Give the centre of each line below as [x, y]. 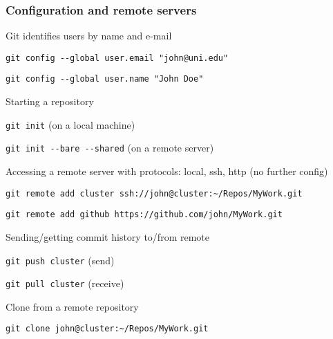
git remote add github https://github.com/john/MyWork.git [144, 215]
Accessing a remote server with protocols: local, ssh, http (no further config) [167, 171]
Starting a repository [50, 101]
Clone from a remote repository [72, 306]
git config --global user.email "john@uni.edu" [117, 58]
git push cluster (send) [60, 260]
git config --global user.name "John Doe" [105, 79]
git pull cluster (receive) [65, 283]
